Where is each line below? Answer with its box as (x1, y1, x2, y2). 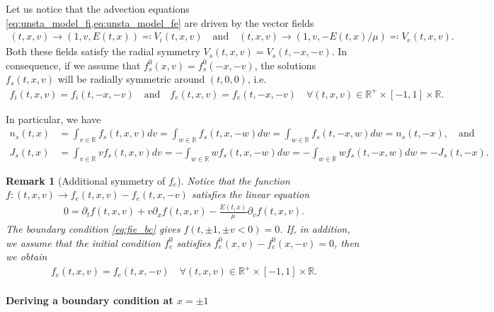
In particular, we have (6, 111, 101, 126)
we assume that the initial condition (6, 235, 161, 250)
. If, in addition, (280, 221, 350, 236)
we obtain (6, 249, 47, 264)
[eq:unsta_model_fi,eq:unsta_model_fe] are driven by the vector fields (6, 15, 314, 30)
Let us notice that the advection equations (6, 1, 190, 16)
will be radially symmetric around (57, 71, 205, 86)
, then (334, 235, 360, 250)
